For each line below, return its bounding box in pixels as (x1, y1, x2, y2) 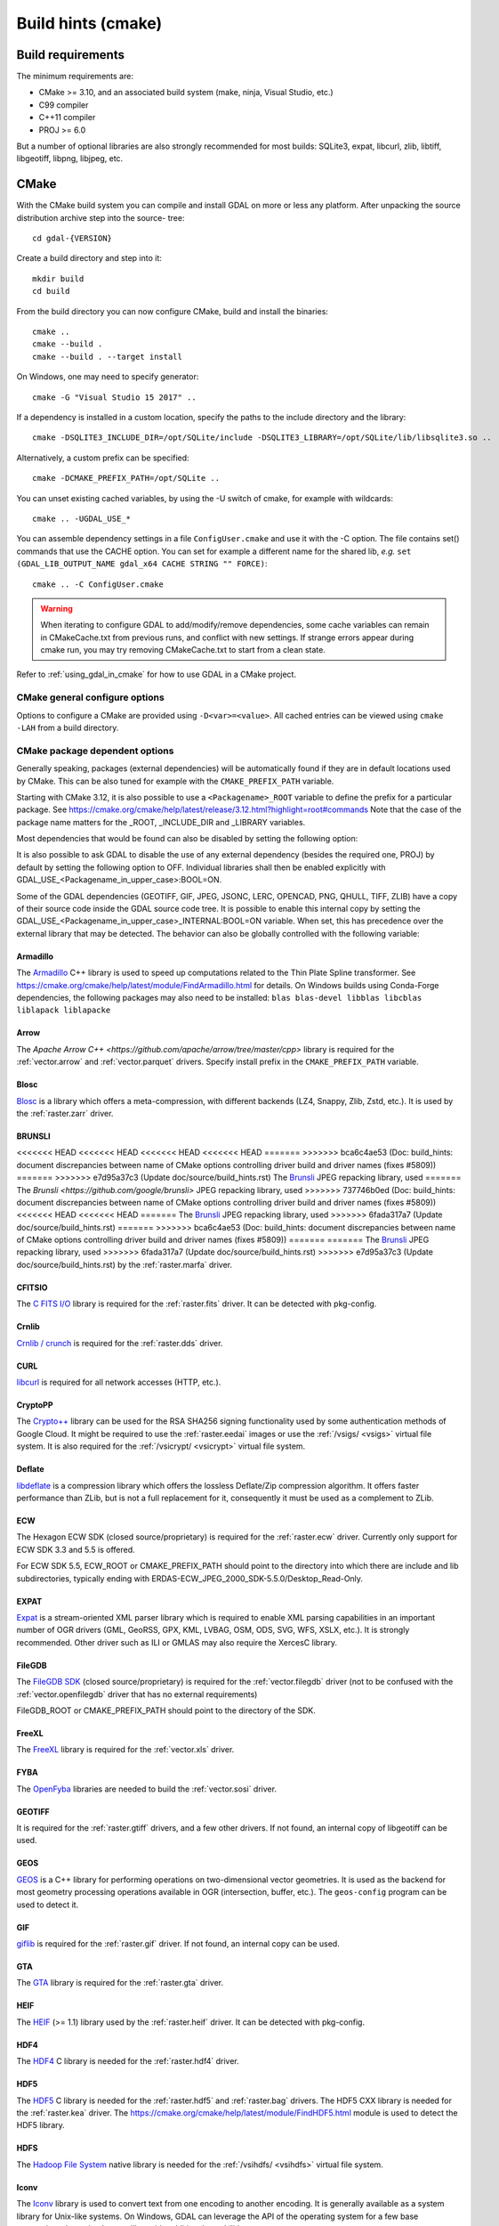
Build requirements (16, 47, 125, 62)
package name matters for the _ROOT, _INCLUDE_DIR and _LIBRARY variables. (16, 816, 306, 827)
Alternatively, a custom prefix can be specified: (16, 452, 190, 463)
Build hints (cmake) (16, 13, 163, 33)
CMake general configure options (16, 691, 165, 703)
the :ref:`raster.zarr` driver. (16, 1108, 114, 1118)
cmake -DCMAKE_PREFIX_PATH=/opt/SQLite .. (32, 473, 221, 483)
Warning (40, 603, 73, 613)
